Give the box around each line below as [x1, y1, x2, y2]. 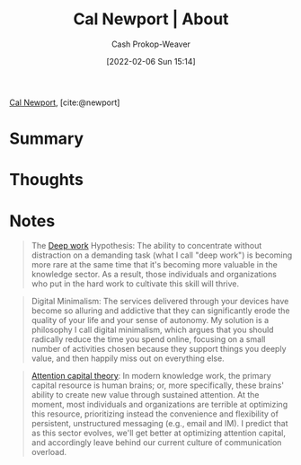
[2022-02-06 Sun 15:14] [106, 56, 196, 66]
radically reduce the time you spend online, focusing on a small [31, 334, 266, 345]
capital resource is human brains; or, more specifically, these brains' [31, 380, 285, 390]
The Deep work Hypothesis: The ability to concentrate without [31, 241, 262, 251]
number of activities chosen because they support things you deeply [31, 344, 287, 355]
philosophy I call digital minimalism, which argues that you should [31, 324, 274, 336]
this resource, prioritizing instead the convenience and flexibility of [31, 408, 279, 419]
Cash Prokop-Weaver [111, 39, 191, 49]
